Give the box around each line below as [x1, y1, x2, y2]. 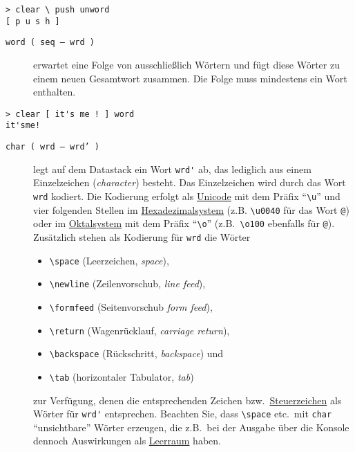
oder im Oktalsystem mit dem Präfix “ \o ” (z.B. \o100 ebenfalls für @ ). [33, 216, 335, 230]
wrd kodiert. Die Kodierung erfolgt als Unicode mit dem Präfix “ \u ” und [33, 188, 340, 203]
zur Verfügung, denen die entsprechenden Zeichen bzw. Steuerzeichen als [33, 392, 342, 407]
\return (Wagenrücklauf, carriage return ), [49, 323, 230, 337]
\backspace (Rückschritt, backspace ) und [49, 346, 224, 361]
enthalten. [33, 84, 76, 99]
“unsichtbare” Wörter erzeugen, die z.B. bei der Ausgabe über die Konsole [33, 419, 349, 434]
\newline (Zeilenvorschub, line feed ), [49, 276, 206, 291]
